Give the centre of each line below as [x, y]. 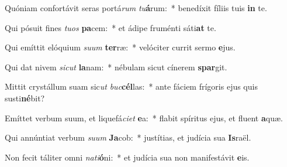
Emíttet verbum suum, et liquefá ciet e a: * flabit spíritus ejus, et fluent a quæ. [144, 117]
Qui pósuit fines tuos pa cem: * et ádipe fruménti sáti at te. [110, 27]
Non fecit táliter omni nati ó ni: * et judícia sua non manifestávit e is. [127, 157]
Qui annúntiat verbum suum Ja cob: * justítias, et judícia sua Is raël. [128, 137]
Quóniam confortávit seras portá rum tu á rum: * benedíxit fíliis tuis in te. [136, 8]
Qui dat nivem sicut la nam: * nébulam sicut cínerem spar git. [116, 67]
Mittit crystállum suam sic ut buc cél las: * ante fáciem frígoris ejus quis [131, 86]
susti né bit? [25, 98]
